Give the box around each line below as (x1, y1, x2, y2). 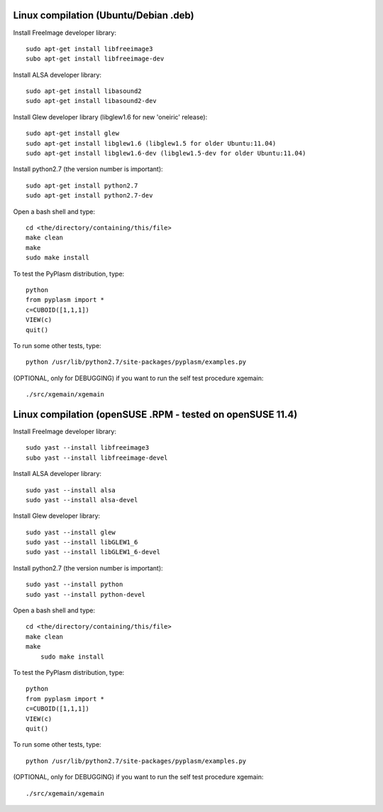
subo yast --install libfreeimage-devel (26, 453, 168, 462)
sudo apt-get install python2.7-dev (26, 192, 153, 200)
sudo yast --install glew (26, 528, 116, 536)
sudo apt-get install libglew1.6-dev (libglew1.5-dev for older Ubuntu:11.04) (26, 149, 306, 158)
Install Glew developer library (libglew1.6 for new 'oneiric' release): (13, 112, 208, 121)
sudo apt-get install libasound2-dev (26, 97, 157, 105)
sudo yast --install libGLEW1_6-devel (26, 548, 161, 556)
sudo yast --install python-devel (26, 590, 145, 598)
